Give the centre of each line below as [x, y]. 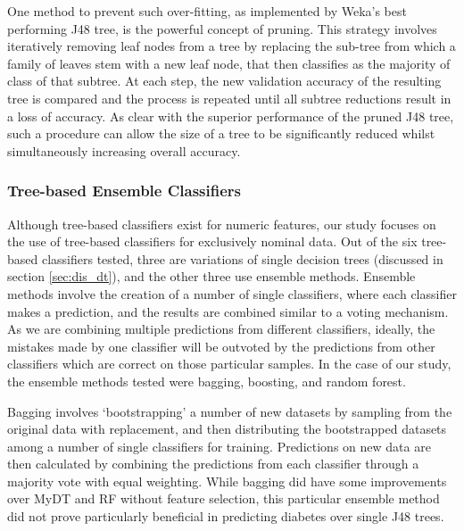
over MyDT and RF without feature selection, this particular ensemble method [224, 498]
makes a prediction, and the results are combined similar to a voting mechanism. [228, 311]
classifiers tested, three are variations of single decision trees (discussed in [242, 258]
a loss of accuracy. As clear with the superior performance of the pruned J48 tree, [231, 116]
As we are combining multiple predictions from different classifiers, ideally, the [221, 329]
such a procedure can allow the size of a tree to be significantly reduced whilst [221, 133]
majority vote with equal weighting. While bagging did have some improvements [227, 481]
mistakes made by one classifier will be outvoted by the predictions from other [221, 346]
